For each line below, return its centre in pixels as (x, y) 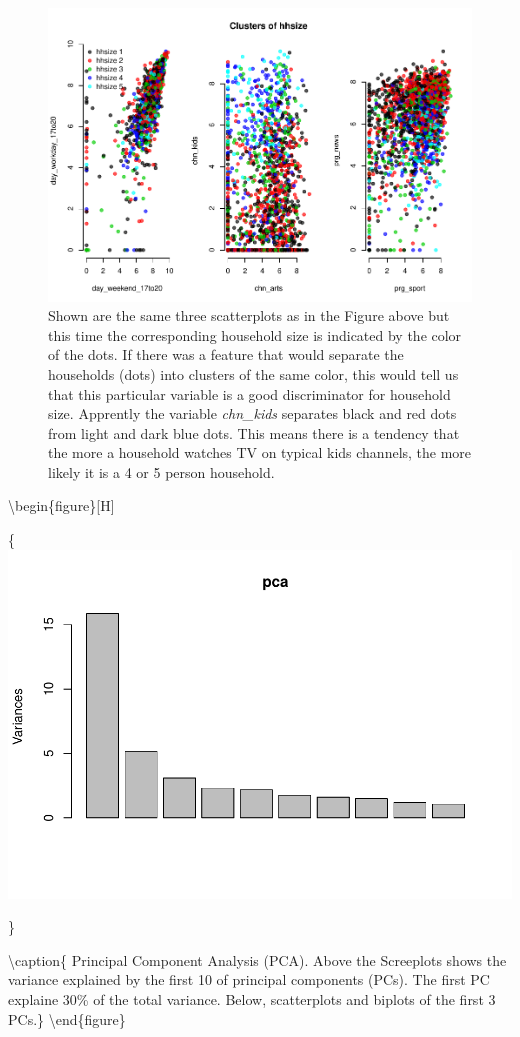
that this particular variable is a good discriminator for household (249, 393)
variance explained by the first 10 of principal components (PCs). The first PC (249, 979)
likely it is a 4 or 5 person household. (161, 471)
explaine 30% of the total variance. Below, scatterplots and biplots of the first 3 (252, 998)
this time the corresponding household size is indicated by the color (255, 334)
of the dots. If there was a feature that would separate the (226, 354)
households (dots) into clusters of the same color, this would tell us (253, 373)
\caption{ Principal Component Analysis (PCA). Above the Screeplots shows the (257, 959)
